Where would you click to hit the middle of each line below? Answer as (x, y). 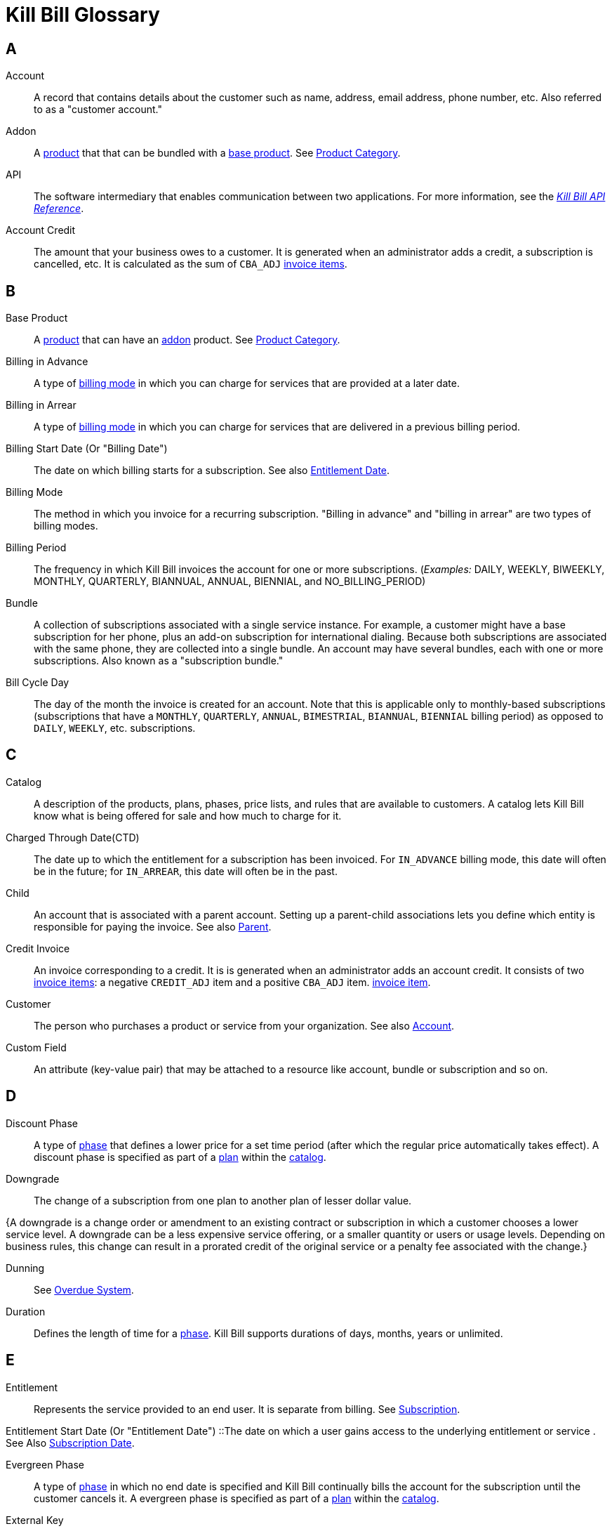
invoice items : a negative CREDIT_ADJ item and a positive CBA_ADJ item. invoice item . (232, 982)
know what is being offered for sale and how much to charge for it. (188, 815)
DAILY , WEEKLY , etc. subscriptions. (115, 728)
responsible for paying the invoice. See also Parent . (153, 926)
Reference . (59, 209)
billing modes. (66, 526)
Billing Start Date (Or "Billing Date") (87, 449)
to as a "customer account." (98, 110)
